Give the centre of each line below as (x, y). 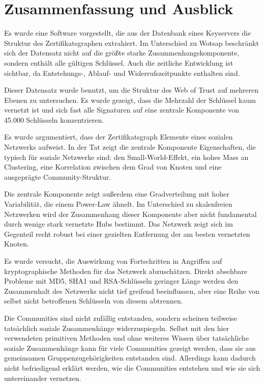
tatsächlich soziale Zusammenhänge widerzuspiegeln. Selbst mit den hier (117, 328)
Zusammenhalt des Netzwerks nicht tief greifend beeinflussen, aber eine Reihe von (132, 291)
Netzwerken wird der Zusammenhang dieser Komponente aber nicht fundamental (130, 214)
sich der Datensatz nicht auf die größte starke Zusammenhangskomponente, (122, 53)
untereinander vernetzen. (43, 378)
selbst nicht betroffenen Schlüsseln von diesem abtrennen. (94, 301)
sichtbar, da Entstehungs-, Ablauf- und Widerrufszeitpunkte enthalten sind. (122, 73)
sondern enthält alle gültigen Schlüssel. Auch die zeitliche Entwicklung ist (119, 62)
